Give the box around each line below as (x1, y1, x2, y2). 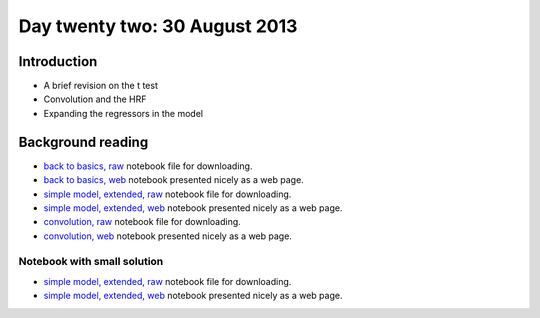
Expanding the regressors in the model (43, 107, 204, 119)
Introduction (18, 53, 98, 70)
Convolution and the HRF (43, 93, 147, 105)
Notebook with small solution (18, 255, 164, 269)
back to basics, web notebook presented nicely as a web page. (43, 174, 304, 186)
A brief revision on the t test (43, 80, 159, 92)
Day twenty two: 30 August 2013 (18, 15, 298, 37)
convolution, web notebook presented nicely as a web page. (43, 230, 292, 242)
